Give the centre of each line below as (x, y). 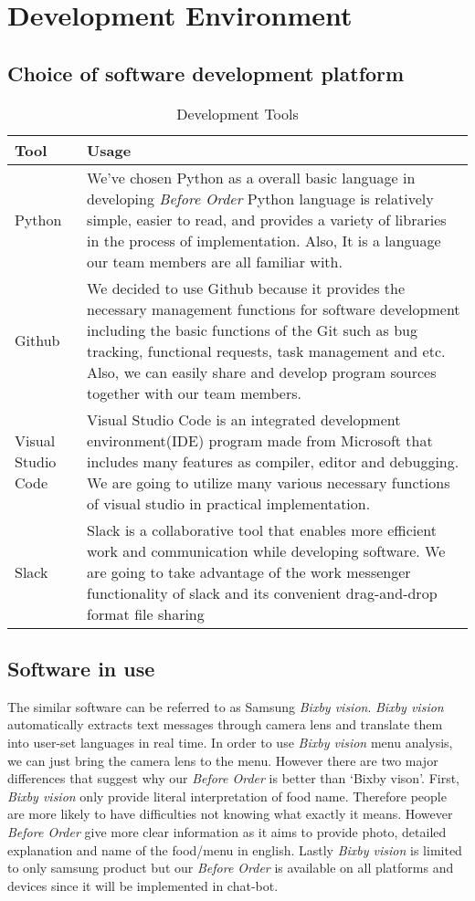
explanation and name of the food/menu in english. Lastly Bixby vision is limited (235, 849)
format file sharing (146, 613)
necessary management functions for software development (274, 309)
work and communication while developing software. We (266, 550)
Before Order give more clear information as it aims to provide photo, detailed (227, 831)
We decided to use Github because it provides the (246, 288)
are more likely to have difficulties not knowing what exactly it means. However (230, 814)
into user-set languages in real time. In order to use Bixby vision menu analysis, (230, 742)
